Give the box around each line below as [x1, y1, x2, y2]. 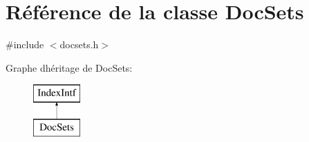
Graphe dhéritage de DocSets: [6, 60, 133, 74]
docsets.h [59, 37, 99, 52]
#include [6, 37, 44, 52]
